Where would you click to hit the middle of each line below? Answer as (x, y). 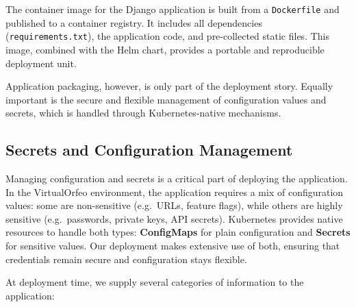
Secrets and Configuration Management (149, 150)
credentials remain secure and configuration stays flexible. (126, 259)
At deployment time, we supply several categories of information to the (155, 282)
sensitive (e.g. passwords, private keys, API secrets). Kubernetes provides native (174, 218)
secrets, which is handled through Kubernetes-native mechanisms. (143, 113)
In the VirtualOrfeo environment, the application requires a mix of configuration (175, 192)
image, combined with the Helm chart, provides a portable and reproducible (165, 49)
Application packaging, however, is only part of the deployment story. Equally (169, 86)
